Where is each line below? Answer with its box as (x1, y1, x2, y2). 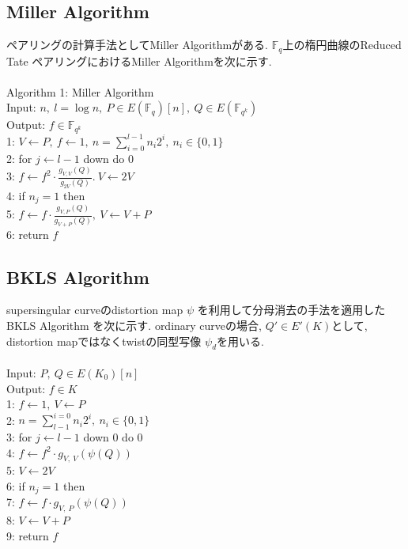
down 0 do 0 (83, 429, 143, 445)
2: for (6, 150, 32, 166)
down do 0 (83, 150, 134, 166)
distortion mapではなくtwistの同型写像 (6, 332, 202, 349)
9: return (6, 527, 49, 543)
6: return (6, 225, 49, 242)
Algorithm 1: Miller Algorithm (6, 83, 154, 100)
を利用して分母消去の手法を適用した (197, 301, 386, 318)
